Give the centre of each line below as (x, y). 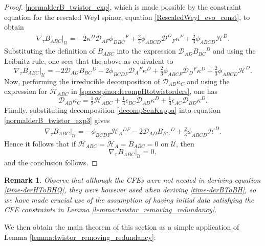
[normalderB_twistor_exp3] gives (57, 120)
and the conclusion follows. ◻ (51, 163)
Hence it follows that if (40, 143)
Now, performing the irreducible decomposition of (82, 81)
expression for (26, 91)
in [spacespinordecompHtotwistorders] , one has (145, 91)
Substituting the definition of (50, 51)
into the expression (146, 51)
